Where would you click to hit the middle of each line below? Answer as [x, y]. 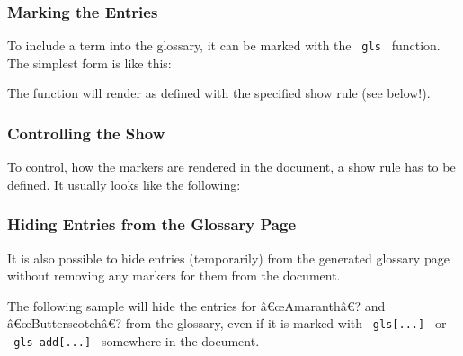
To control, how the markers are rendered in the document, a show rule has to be [231, 167]
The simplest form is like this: [89, 62]
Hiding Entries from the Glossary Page [152, 224]
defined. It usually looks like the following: [124, 184]
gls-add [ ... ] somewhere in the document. [137, 341]
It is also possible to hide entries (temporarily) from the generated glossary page [228, 258]
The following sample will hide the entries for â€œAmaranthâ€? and [196, 305]
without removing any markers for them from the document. [174, 276]
